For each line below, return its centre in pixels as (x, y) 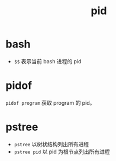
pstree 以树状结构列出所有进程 (51, 144)
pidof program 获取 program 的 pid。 (50, 102)
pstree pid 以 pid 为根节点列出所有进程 (62, 152)
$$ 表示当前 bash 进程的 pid (48, 61)
